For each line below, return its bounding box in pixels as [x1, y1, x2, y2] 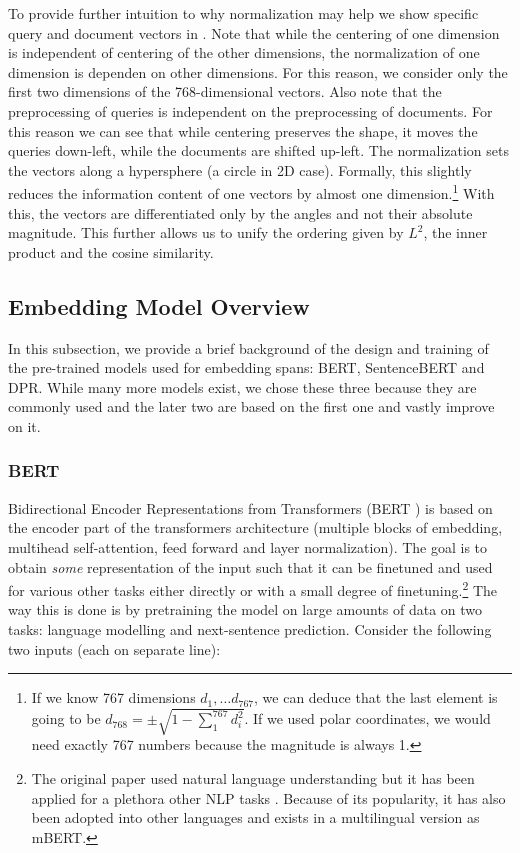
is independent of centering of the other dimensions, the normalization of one [8, 42, 480, 63]
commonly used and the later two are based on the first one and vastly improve [8, 396, 495, 417]
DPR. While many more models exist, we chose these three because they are [8, 376, 477, 397]
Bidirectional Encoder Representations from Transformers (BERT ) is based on [8, 497, 493, 518]
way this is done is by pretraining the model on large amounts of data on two [8, 599, 483, 620]
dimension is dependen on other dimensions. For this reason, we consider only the [8, 61, 508, 82]
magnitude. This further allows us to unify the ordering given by [8, 222, 404, 243]
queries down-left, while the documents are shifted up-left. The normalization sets [8, 140, 509, 161]
